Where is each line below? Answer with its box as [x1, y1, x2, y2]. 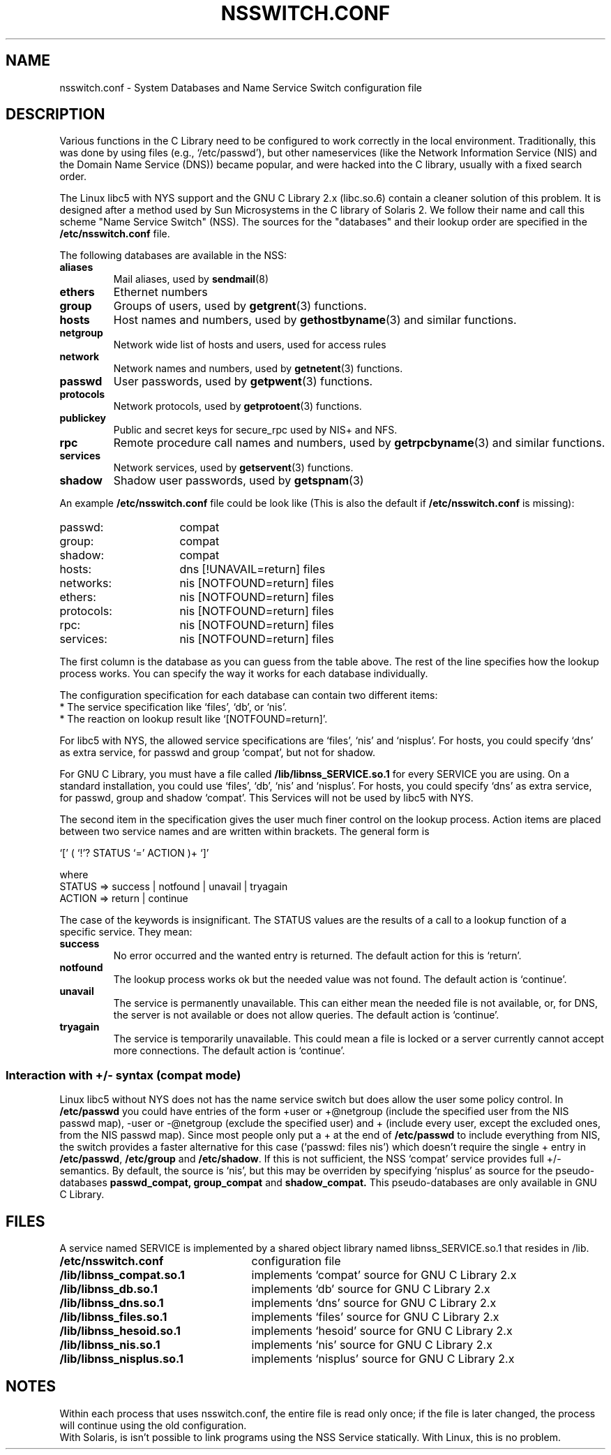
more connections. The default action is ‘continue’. [113, 1044, 345, 1057]
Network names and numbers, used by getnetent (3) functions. [113, 362, 403, 375]
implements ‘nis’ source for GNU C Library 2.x [251, 1338, 492, 1352]
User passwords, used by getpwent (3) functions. [113, 374, 373, 389]
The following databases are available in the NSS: [59, 249, 287, 262]
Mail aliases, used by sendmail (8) [113, 273, 269, 286]
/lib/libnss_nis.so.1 [59, 1338, 160, 1352]
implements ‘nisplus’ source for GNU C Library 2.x [251, 1352, 515, 1366]
